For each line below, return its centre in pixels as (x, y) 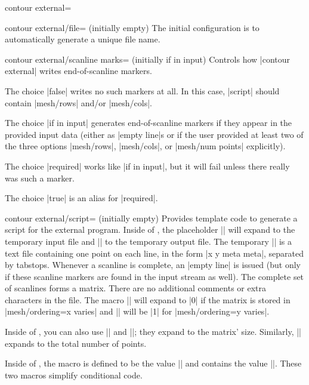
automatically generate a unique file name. (83, 39)
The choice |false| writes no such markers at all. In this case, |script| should (142, 90)
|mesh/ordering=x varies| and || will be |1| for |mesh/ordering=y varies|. (137, 311)
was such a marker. (40, 178)
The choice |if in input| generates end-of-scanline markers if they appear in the (149, 123)
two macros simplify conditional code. (74, 375)
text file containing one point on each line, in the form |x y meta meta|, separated (154, 253)
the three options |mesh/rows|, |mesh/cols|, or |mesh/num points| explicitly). (145, 146)
